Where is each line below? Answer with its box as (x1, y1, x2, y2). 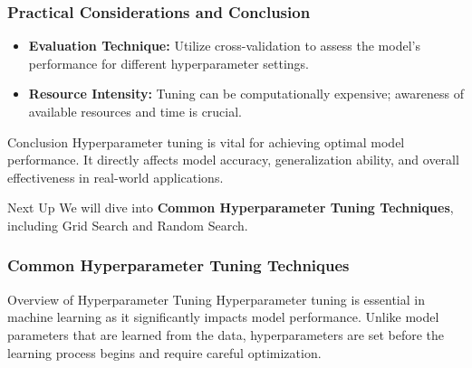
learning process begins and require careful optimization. (7, 343, 322, 362)
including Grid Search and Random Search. (7, 215, 248, 234)
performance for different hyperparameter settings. (28, 53, 310, 72)
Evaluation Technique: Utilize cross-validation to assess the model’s (28, 36, 420, 55)
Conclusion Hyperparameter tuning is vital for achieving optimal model (7, 132, 405, 151)
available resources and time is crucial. (28, 102, 243, 120)
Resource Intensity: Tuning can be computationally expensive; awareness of (28, 84, 464, 103)
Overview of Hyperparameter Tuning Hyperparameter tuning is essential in (7, 289, 425, 308)
